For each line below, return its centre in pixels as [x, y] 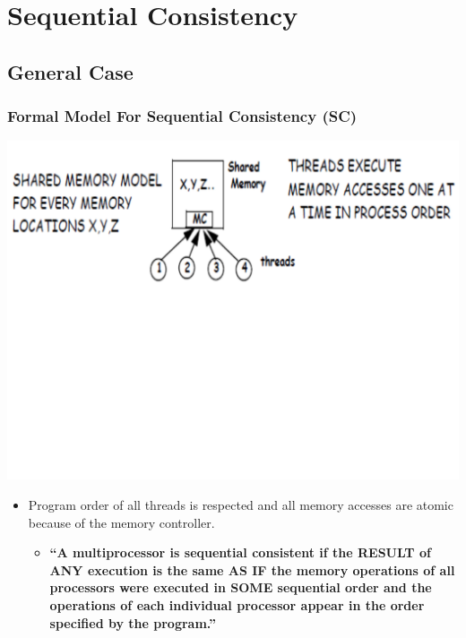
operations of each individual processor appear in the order [237, 604]
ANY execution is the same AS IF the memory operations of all [252, 569]
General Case [70, 71]
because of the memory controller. [121, 522]
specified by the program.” [133, 622]
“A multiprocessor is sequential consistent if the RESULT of [240, 552]
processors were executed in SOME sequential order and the [241, 587]
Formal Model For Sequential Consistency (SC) [182, 116]
